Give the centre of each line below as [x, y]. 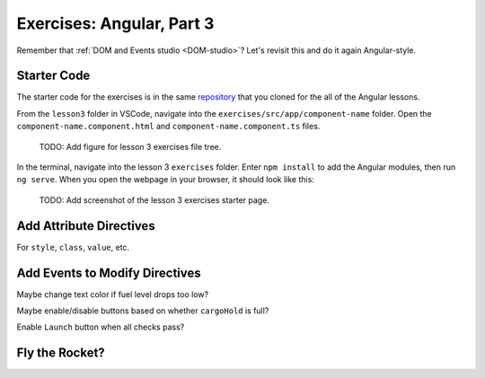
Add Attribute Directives [86, 226]
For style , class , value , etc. [73, 247]
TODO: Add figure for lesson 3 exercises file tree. [130, 146]
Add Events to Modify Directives [109, 273]
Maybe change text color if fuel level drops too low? [113, 294]
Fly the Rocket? [61, 353]
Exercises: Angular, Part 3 [115, 23]
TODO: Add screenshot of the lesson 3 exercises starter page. [154, 200]
